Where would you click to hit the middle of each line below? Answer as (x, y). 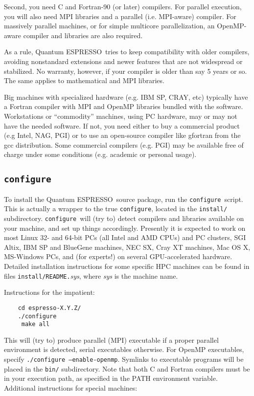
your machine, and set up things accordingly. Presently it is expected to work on (125, 228)
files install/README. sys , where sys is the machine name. (91, 275)
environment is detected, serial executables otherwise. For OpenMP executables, (124, 349)
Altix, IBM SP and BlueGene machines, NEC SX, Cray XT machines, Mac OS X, (127, 247)
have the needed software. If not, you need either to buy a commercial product (122, 125)
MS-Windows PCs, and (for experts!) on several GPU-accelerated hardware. (118, 256)
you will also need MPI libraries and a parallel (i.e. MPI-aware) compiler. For (120, 16)
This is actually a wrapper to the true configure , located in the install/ (116, 209)
